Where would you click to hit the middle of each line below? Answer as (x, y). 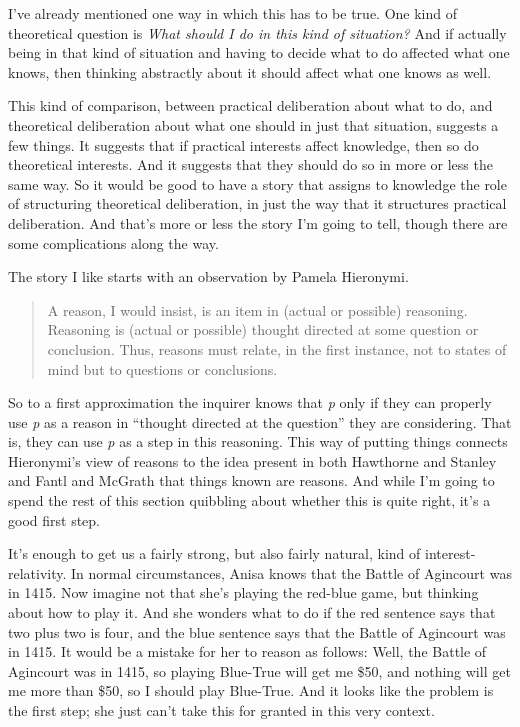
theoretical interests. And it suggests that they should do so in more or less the (250, 164)
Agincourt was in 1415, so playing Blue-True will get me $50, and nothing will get (259, 670)
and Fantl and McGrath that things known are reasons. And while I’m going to (251, 480)
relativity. (37, 572)
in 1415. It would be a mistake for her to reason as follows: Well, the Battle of (247, 651)
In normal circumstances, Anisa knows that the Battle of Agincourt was (291, 572)
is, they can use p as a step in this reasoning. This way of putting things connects (258, 441)
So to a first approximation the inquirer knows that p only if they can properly (250, 402)
